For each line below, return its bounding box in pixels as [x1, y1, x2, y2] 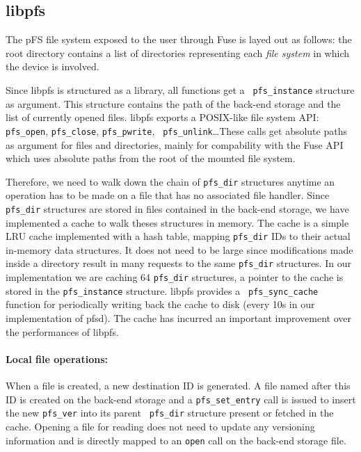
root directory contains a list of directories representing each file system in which [6, 45, 350, 60]
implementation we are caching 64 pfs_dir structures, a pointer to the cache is [6, 270, 344, 284]
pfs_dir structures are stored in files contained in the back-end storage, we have [6, 201, 349, 216]
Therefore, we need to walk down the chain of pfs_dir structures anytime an [6, 174, 335, 188]
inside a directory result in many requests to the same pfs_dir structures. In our [6, 256, 351, 271]
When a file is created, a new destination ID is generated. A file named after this [6, 378, 351, 393]
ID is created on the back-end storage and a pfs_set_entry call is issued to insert [6, 392, 356, 406]
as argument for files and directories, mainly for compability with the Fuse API [6, 137, 344, 152]
